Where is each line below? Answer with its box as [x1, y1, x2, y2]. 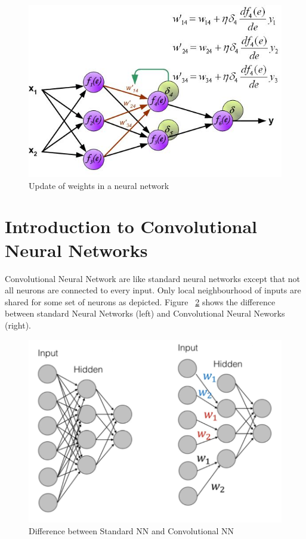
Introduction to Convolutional [5, 214, 257, 238]
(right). [5, 318, 32, 331]
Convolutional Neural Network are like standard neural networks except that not [5, 272, 301, 284]
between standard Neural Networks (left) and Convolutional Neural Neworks [5, 307, 285, 320]
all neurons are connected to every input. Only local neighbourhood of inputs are [5, 284, 301, 296]
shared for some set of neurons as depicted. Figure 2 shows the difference [5, 295, 276, 308]
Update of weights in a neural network [29, 179, 169, 191]
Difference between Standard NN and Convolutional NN [29, 524, 234, 537]
